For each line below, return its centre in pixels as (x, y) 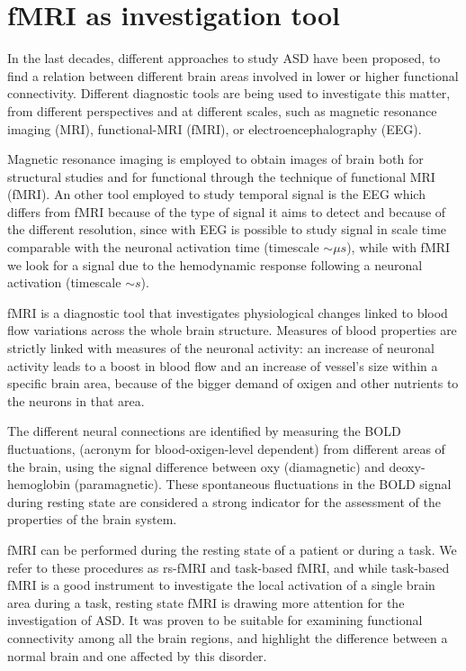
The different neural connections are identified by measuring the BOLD (204, 431)
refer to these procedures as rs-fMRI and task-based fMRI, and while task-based (229, 567)
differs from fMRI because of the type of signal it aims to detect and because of (227, 211)
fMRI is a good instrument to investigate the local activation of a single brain (221, 585)
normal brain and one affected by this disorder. (137, 655)
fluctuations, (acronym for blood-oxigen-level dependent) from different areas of (226, 449)
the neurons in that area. (76, 400)
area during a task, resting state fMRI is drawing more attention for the (206, 602)
